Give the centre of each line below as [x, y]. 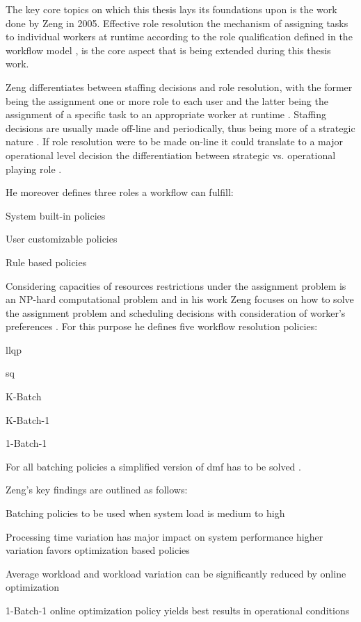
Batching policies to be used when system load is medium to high [145, 513]
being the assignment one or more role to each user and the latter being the [167, 100]
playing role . [34, 169]
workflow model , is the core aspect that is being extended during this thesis [168, 50]
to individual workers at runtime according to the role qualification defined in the [179, 36]
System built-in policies [56, 215]
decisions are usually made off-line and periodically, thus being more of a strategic [180, 128]
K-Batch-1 [28, 419]
